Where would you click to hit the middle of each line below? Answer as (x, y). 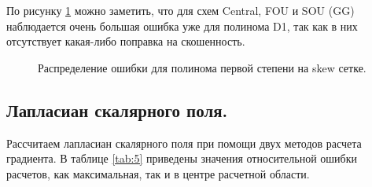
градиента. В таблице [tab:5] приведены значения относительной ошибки (182, 158)
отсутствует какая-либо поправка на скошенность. (126, 41)
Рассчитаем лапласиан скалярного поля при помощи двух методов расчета (184, 143)
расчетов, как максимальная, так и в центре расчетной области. (158, 173)
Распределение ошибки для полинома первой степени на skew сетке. (202, 67)
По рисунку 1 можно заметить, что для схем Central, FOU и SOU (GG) (180, 10)
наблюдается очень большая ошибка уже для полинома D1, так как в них (182, 26)
